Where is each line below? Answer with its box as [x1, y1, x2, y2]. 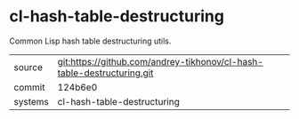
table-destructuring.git [57, 67, 154, 79]
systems [13, 95, 49, 107]
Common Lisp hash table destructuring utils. [9, 36, 172, 46]
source [13, 60, 43, 73]
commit [13, 81, 45, 93]
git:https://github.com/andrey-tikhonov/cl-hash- [57, 55, 264, 67]
